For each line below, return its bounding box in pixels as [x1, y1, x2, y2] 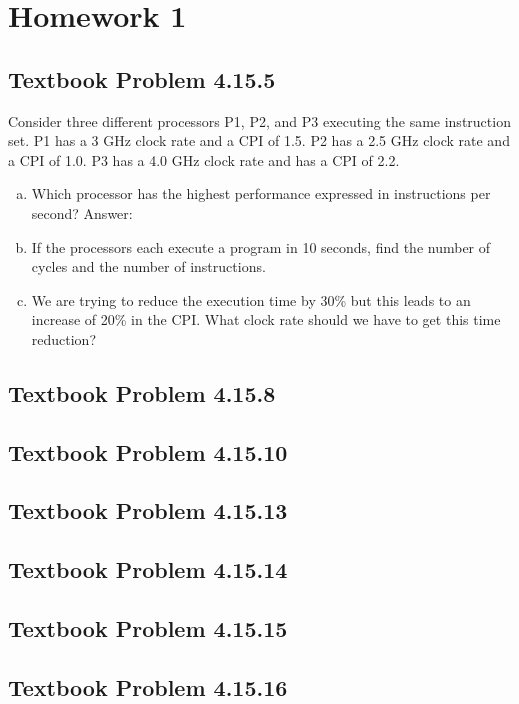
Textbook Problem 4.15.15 [8, 613, 288, 644]
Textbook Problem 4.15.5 [8, 63, 276, 94]
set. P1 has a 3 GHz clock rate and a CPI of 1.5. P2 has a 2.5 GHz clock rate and [8, 130, 510, 151]
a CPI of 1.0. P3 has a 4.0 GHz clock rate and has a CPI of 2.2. [8, 149, 400, 170]
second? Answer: [31, 202, 133, 223]
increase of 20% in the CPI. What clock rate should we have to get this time [31, 309, 501, 330]
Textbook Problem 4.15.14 [8, 554, 288, 585]
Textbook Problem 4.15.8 [8, 377, 276, 408]
